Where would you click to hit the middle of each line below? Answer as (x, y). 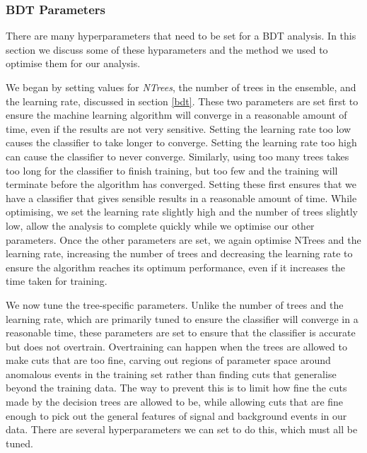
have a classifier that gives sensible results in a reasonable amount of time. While (181, 198)
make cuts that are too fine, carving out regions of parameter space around (168, 360)
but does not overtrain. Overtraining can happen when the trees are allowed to (177, 346)
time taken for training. (57, 281)
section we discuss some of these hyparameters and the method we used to (167, 49)
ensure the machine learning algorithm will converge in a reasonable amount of (176, 115)
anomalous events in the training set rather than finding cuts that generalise (171, 373)
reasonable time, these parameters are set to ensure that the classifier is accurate (181, 333)
